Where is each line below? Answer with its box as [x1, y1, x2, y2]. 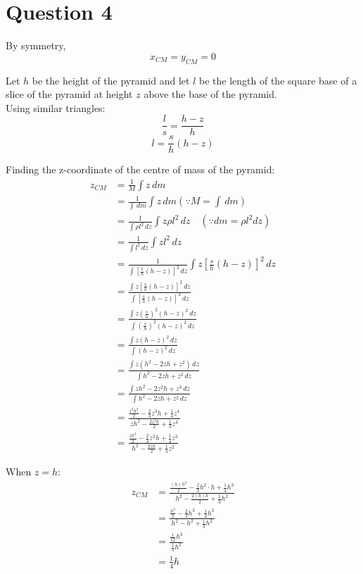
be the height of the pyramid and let [32, 73, 190, 87]
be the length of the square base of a [199, 73, 357, 87]
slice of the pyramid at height [6, 87, 133, 101]
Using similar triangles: [6, 100, 106, 115]
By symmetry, [6, 38, 66, 53]
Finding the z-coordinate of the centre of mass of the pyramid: [6, 162, 275, 177]
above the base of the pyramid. [144, 87, 277, 101]
